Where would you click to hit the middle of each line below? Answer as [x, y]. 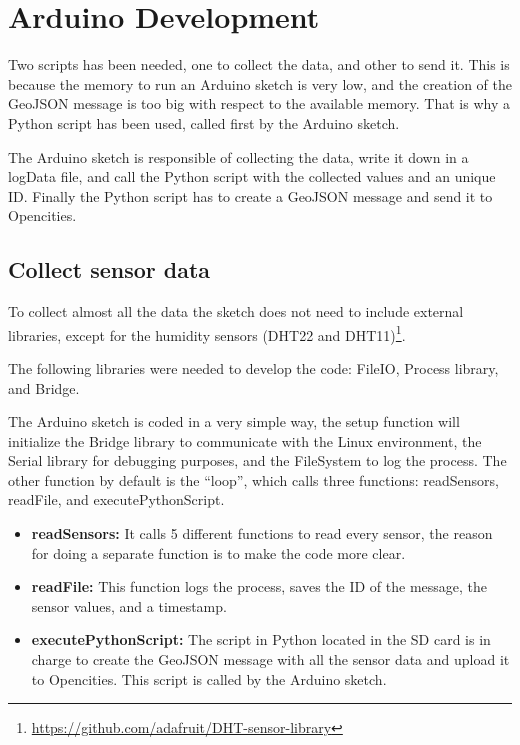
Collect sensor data [109, 269]
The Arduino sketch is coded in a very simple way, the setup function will [234, 421]
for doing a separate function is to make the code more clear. [218, 552]
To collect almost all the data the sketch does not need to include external [236, 311]
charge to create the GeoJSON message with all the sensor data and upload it [270, 659]
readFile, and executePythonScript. [116, 499]
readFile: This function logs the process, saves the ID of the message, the [259, 586]
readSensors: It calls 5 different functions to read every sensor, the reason [262, 533]
